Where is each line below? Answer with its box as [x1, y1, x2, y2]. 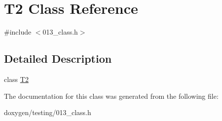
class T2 [4, 74, 29, 84]
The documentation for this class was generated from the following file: [4, 90, 219, 101]
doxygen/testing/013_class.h [4, 107, 91, 118]
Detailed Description [4, 51, 112, 66]
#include [4, 27, 32, 37]
